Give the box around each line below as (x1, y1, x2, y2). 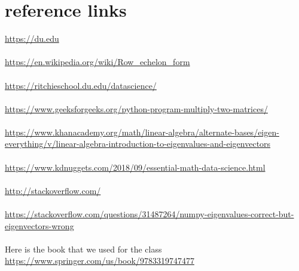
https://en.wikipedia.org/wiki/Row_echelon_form (5, 56, 190, 68)
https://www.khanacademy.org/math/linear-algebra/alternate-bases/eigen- (5, 125, 279, 138)
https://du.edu (5, 32, 59, 45)
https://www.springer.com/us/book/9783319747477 (5, 254, 194, 267)
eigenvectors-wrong (5, 219, 74, 232)
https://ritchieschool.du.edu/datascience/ (5, 79, 157, 91)
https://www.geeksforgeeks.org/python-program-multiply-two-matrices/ (5, 102, 268, 115)
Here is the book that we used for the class (5, 242, 162, 255)
